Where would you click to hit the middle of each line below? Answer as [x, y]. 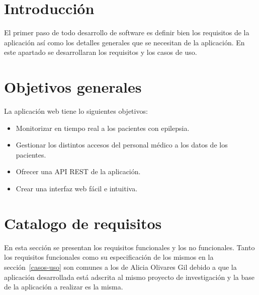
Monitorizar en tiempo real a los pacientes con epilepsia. [103, 128]
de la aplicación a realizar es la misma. [64, 287]
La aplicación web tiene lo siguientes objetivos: [76, 111]
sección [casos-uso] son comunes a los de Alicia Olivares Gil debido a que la [120, 267]
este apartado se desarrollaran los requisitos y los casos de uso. [101, 52]
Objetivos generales [73, 87]
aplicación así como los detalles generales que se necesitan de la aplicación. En [124, 42]
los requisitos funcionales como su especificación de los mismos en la [109, 257]
